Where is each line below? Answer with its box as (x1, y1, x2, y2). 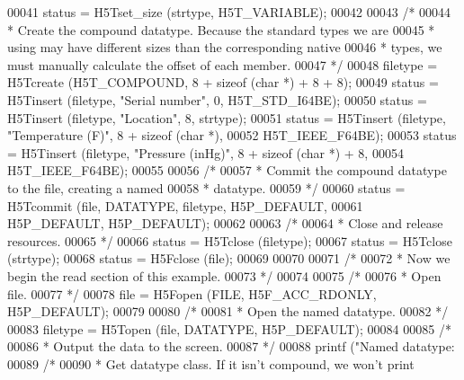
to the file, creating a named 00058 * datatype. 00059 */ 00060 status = (7, 178, 406, 197)
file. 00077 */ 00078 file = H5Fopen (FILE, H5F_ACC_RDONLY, (7, 284, 377, 303)
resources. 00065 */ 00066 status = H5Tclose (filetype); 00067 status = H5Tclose (7, 231, 452, 250)
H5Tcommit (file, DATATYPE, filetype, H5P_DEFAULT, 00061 (7, 196, 363, 215)
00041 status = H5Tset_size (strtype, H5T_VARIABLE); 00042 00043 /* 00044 (7, 3, 451, 21)
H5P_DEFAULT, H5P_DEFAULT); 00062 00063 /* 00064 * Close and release (7, 214, 443, 233)
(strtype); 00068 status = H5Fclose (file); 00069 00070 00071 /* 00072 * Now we (7, 249, 451, 268)
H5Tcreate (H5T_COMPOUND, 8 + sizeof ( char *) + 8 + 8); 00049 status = (7, 73, 439, 92)
